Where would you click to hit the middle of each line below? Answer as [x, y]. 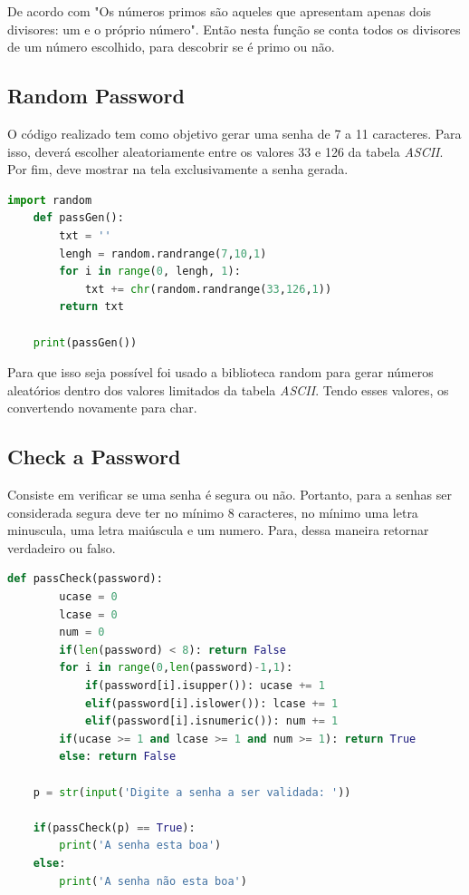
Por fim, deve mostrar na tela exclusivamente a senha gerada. [178, 169]
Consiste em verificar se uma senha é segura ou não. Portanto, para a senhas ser [230, 495]
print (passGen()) [85, 342]
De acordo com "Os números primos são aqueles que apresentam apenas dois [220, 11]
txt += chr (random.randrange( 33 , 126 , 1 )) [208, 289]
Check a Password [94, 457]
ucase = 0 [88, 597]
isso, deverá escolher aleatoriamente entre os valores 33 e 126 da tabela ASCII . [225, 151]
